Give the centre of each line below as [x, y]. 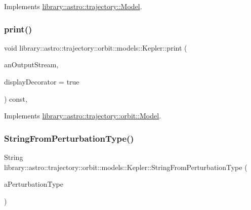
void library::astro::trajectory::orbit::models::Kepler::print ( [96, 47]
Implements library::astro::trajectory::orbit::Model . [83, 116]
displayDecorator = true [42, 81]
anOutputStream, [31, 65]
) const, [16, 98]
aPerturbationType [34, 184]
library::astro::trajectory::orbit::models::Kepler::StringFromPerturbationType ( [126, 167]
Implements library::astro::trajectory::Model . [73, 6]
